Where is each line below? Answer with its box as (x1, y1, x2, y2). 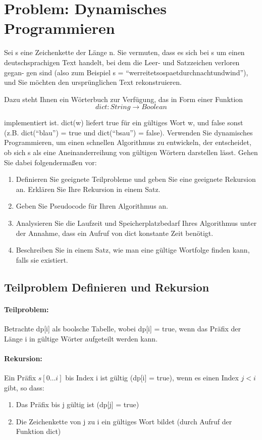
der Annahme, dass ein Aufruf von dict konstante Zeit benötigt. (16, 227, 214, 238)
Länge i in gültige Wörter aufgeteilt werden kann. (4, 333, 158, 344)
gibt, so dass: (4, 382, 44, 393)
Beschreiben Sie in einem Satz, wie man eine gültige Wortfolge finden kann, (16, 245, 250, 255)
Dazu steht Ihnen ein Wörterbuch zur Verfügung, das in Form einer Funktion (4, 93, 243, 104)
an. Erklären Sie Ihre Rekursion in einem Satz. (16, 183, 161, 194)
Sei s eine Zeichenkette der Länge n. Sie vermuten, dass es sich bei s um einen (4, 47, 245, 58)
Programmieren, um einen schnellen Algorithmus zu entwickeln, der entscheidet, (4, 137, 251, 148)
